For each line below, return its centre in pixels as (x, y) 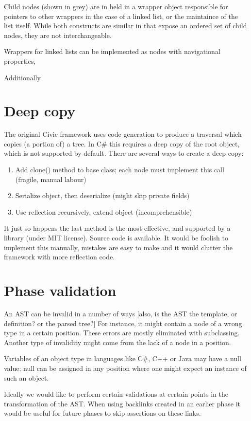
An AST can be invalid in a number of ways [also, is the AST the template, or (121, 313)
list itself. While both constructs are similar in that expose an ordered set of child (125, 26)
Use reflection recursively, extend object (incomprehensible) (104, 211)
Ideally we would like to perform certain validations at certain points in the (116, 394)
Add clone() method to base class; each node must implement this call (120, 170)
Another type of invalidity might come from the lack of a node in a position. (117, 342)
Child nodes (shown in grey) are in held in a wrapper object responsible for (116, 6)
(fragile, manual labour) (51, 179)
